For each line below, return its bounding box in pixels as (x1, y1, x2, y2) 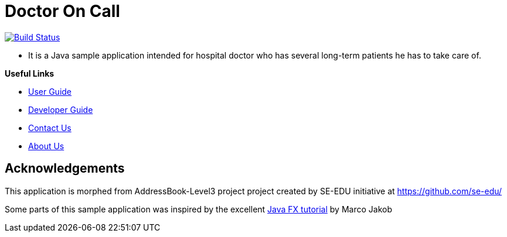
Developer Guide (28, 104, 93, 115)
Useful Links (5, 68, 55, 78)
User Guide (28, 86, 72, 97)
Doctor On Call (5, 1, 120, 21)
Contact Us (28, 122, 72, 133)
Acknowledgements (5, 161, 125, 176)
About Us (28, 140, 64, 151)
